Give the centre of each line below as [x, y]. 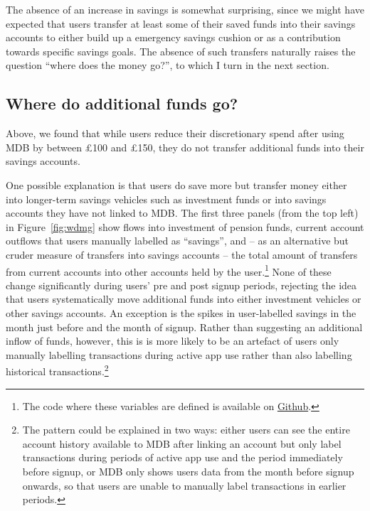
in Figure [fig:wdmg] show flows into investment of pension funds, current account [185, 226]
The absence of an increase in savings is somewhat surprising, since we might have [185, 9]
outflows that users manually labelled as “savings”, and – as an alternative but [178, 241]
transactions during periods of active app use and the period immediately [183, 457]
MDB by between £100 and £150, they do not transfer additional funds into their [185, 147]
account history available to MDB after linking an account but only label [182, 443]
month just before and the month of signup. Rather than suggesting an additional [184, 327]
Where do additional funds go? [122, 103]
